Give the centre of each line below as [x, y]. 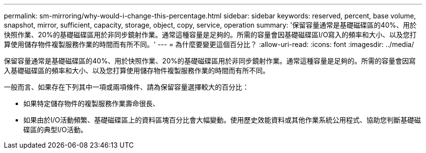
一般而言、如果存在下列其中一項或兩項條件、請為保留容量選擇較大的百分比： [126, 87]
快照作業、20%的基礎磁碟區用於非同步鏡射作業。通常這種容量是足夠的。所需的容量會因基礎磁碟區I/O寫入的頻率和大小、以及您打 [210, 35]
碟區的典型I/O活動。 [55, 130]
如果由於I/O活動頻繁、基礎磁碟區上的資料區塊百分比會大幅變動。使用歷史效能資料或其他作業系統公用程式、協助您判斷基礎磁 [222, 120]
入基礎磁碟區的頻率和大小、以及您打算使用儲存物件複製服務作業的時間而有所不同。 [137, 70]
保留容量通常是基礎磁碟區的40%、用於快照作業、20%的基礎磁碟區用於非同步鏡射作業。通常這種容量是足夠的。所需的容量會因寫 [210, 61]
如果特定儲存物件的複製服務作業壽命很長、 [91, 103]
